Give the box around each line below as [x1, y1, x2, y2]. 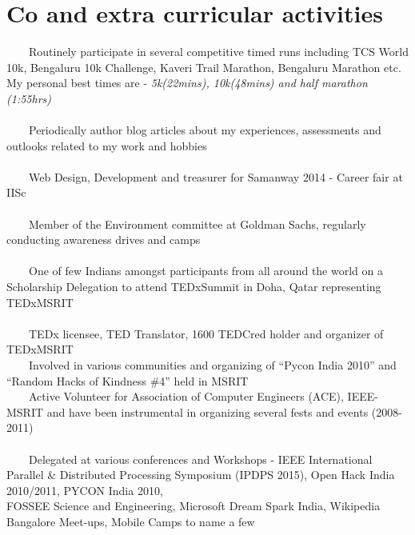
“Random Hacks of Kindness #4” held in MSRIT [6, 372, 249, 389]
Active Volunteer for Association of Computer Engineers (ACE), [28, 388, 344, 405]
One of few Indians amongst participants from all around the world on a [28, 262, 383, 279]
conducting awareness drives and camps [6, 231, 201, 248]
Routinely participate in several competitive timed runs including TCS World [28, 43, 409, 60]
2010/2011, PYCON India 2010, [6, 481, 163, 498]
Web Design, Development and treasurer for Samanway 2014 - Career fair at [28, 168, 403, 185]
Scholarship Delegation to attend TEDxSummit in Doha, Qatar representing [6, 278, 381, 295]
